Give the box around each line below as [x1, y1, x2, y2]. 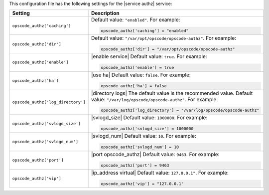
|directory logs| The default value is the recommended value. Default [91, 90, 253, 97]
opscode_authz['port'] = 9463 [100, 163, 169, 168]
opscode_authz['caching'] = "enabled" [100, 28, 189, 33]
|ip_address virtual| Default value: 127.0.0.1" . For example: [91, 169, 229, 176]
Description [91, 10, 120, 17]
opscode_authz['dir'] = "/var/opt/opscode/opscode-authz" [100, 46, 235, 52]
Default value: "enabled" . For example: [91, 16, 180, 23]
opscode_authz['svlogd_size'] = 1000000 [100, 126, 194, 132]
